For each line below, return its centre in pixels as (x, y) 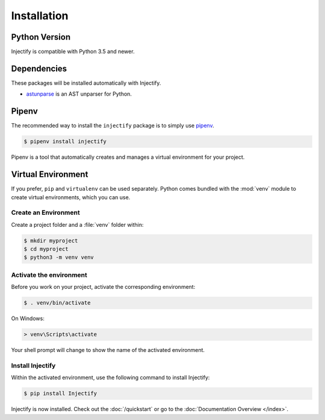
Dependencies (39, 68)
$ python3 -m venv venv (59, 258)
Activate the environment (49, 275)
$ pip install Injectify (60, 394)
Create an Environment (46, 212)
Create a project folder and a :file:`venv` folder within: (77, 224)
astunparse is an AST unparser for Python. (79, 94)
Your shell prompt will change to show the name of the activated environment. (108, 350)
